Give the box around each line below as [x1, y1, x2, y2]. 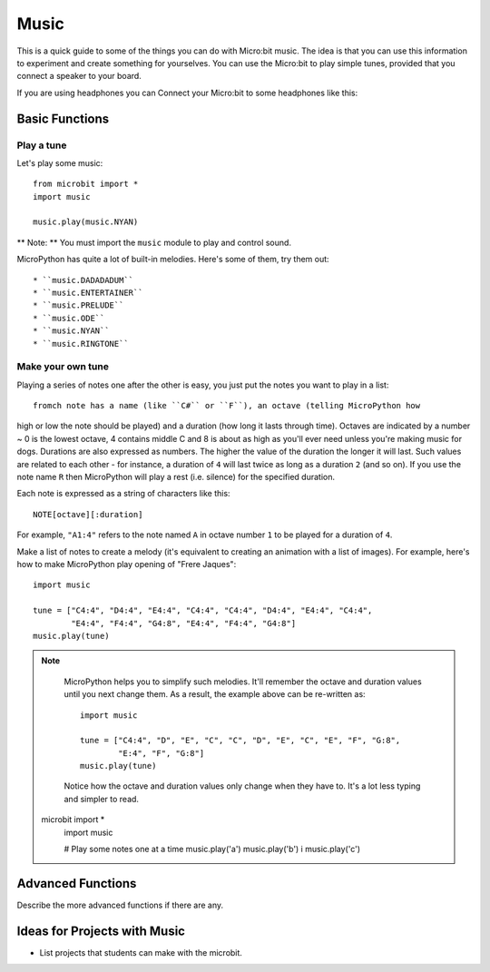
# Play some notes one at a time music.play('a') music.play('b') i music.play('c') [64, 844, 360, 855]
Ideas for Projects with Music [16, 923, 186, 938]
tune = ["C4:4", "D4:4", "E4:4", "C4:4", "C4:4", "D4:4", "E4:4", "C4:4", [33, 605, 373, 616]
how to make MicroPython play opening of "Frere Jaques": [16, 559, 237, 569]
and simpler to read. [64, 793, 140, 804]
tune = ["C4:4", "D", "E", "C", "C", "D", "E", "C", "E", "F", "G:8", [80, 735, 401, 746]
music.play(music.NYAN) [33, 217, 139, 227]
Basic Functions [16, 111, 110, 126]
